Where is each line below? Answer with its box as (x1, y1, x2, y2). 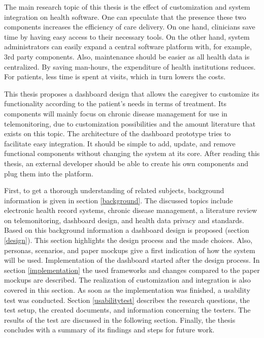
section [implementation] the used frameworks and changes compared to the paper (4, 264, 260, 275)
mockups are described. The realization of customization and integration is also (4, 274, 251, 285)
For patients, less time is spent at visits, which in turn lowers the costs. (4, 71, 226, 82)
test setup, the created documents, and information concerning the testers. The (4, 304, 251, 315)
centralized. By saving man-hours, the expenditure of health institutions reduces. (4, 61, 256, 72)
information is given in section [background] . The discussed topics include (4, 195, 233, 205)
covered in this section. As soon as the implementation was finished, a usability (4, 285, 250, 295)
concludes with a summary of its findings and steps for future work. (4, 324, 215, 335)
